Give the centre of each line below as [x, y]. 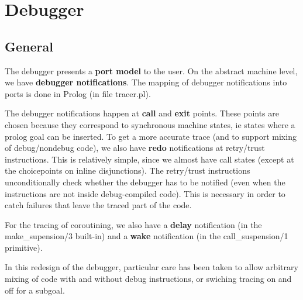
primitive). [24, 247]
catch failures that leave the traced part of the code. [98, 205]
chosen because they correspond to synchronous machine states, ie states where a [150, 124]
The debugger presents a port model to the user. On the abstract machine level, [151, 70]
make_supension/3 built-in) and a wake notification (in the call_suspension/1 [147, 236]
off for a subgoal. [35, 290]
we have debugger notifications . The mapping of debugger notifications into [146, 82]
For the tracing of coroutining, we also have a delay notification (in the [133, 224]
